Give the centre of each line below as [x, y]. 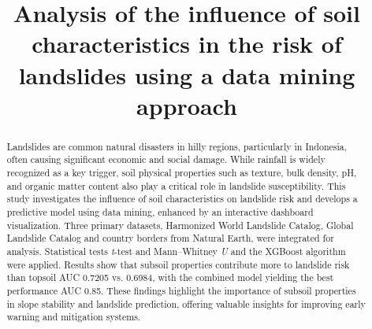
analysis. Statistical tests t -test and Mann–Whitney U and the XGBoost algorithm [176, 251]
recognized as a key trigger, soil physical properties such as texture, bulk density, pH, [182, 173]
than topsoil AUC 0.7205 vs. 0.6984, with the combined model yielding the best [170, 277]
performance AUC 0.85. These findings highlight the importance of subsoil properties [181, 290]
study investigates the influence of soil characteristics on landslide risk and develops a [182, 199]
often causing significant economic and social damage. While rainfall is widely [166, 159]
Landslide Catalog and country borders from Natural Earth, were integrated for [170, 238]
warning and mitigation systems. [74, 317]
